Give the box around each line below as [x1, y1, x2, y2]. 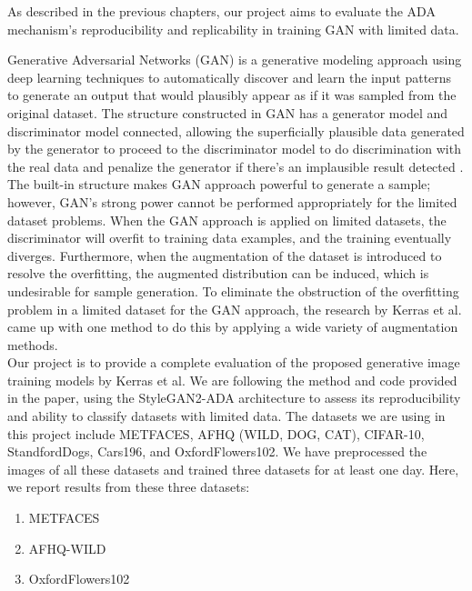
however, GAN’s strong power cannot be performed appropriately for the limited [7, 192, 457, 211]
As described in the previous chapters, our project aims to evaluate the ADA [7, 2, 436, 20]
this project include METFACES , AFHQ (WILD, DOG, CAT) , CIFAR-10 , [7, 424, 425, 443]
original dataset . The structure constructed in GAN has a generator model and [7, 103, 448, 122]
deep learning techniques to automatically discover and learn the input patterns [7, 67, 452, 86]
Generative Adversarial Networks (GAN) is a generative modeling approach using [7, 50, 462, 69]
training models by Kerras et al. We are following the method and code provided [7, 370, 457, 389]
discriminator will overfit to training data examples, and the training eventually [7, 228, 452, 247]
